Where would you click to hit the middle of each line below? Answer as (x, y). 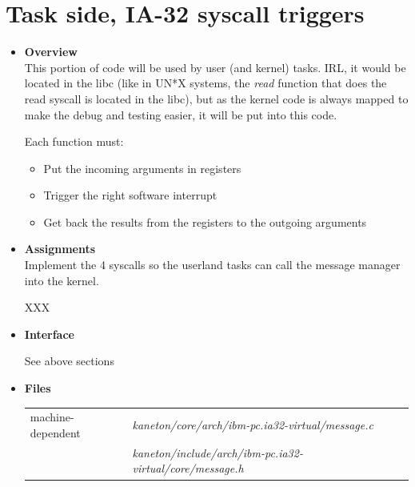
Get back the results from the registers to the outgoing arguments (205, 221)
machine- (52, 417)
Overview (51, 52)
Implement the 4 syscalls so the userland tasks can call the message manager (212, 265)
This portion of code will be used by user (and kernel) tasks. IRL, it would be (215, 67)
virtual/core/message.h (188, 468)
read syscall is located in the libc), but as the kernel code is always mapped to (216, 98)
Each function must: (74, 141)
